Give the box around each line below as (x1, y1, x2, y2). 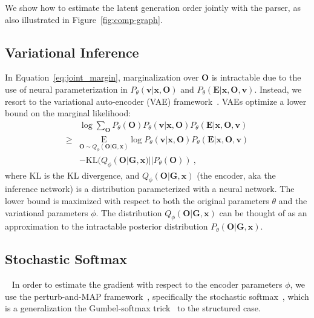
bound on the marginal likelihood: (5, 107, 131, 119)
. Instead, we (254, 82, 302, 95)
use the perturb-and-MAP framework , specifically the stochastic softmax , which (5, 290, 309, 302)
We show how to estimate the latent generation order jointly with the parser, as (5, 1, 301, 13)
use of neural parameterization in (5, 82, 128, 95)
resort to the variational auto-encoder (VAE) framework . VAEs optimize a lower (5, 94, 307, 107)
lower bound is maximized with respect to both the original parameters (5, 194, 269, 207)
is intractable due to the (211, 71, 301, 84)
